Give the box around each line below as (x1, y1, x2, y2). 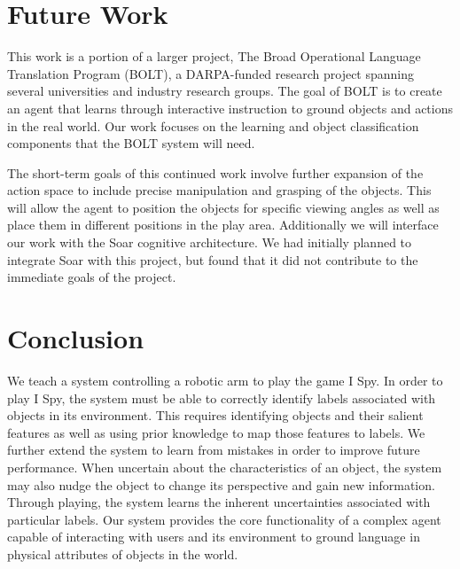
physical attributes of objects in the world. (7, 544, 238, 563)
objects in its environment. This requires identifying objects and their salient (7, 406, 424, 425)
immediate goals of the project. (7, 268, 176, 286)
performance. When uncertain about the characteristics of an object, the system (7, 457, 442, 476)
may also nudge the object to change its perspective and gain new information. (7, 475, 435, 494)
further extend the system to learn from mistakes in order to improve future (7, 440, 420, 459)
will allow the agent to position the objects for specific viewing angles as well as (7, 198, 440, 216)
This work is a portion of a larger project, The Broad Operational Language (7, 47, 421, 66)
